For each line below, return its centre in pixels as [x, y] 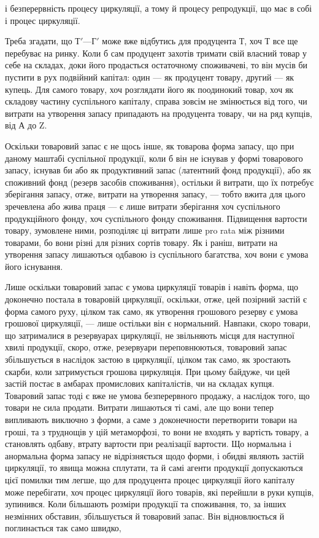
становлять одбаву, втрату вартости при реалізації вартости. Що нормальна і [148, 444]
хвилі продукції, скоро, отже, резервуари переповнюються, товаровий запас [146, 347]
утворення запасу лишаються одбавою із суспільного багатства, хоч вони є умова [157, 254]
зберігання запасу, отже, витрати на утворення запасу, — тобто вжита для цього [155, 194]
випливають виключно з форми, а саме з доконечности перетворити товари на [151, 419]
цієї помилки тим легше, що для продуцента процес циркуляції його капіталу [150, 479]
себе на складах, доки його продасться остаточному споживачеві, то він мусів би [156, 65]
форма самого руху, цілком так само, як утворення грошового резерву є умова [152, 311]
